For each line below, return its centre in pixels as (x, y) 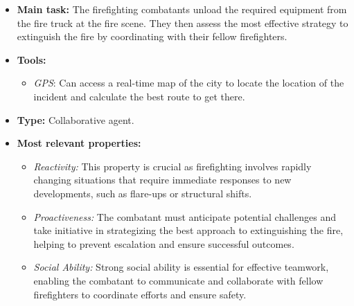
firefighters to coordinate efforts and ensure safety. (140, 294)
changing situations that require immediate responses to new (162, 180)
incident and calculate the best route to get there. (139, 96)
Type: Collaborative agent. (76, 119)
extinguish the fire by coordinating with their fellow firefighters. (152, 36)
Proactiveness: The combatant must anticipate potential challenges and (185, 216)
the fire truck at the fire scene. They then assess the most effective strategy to (183, 22)
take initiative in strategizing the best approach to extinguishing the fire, (188, 230)
